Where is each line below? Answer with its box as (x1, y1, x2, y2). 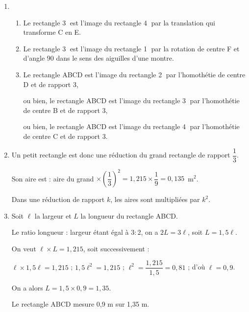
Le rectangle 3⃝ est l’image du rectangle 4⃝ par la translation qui (23, 17, 215, 27)
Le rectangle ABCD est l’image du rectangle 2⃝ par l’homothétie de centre (23, 69, 246, 79)
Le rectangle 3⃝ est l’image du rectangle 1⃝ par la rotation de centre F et (23, 43, 240, 53)
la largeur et (34, 210, 72, 221)
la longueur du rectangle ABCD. (80, 210, 178, 221)
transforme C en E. (23, 27, 81, 37)
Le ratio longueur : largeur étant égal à (11, 227, 129, 237)
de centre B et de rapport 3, (23, 105, 108, 115)
